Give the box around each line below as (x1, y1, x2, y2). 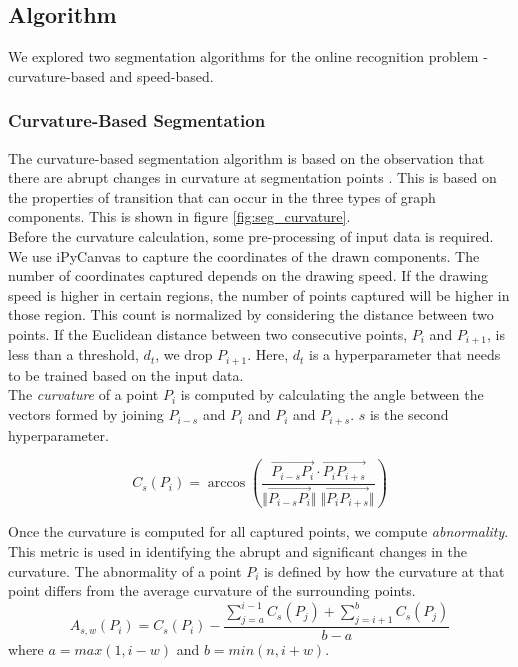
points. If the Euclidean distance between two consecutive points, (8, 323, 408, 344)
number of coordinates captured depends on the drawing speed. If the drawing (8, 265, 488, 286)
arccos (207, 476, 246, 491)
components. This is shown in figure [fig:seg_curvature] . (8, 206, 351, 227)
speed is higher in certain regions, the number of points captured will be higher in (8, 284, 510, 305)
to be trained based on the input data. (8, 364, 244, 385)
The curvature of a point (8, 384, 159, 405)
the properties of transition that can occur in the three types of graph (8, 186, 436, 207)
